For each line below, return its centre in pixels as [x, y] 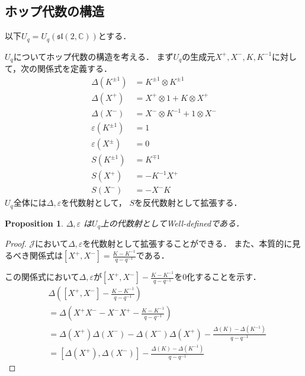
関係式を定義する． [75, 68]
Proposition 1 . [34, 223]
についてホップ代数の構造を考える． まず [93, 56]
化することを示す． [224, 277]
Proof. [16, 243]
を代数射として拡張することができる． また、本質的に [187, 243]
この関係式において [42, 277]
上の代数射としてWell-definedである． [172, 223]
